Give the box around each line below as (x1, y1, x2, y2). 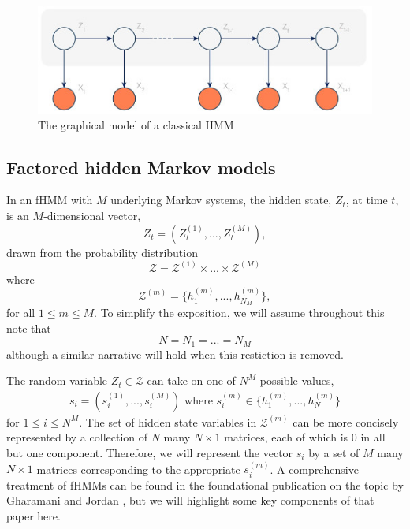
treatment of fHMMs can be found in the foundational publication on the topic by (6, 476, 404, 493)
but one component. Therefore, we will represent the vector (6, 444, 293, 460)
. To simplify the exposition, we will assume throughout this (94, 304, 385, 320)
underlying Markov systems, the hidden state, (110, 192, 332, 208)
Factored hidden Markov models (6, 155, 276, 179)
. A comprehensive (270, 460, 359, 477)
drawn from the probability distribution (6, 244, 198, 260)
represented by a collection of (6, 429, 148, 445)
